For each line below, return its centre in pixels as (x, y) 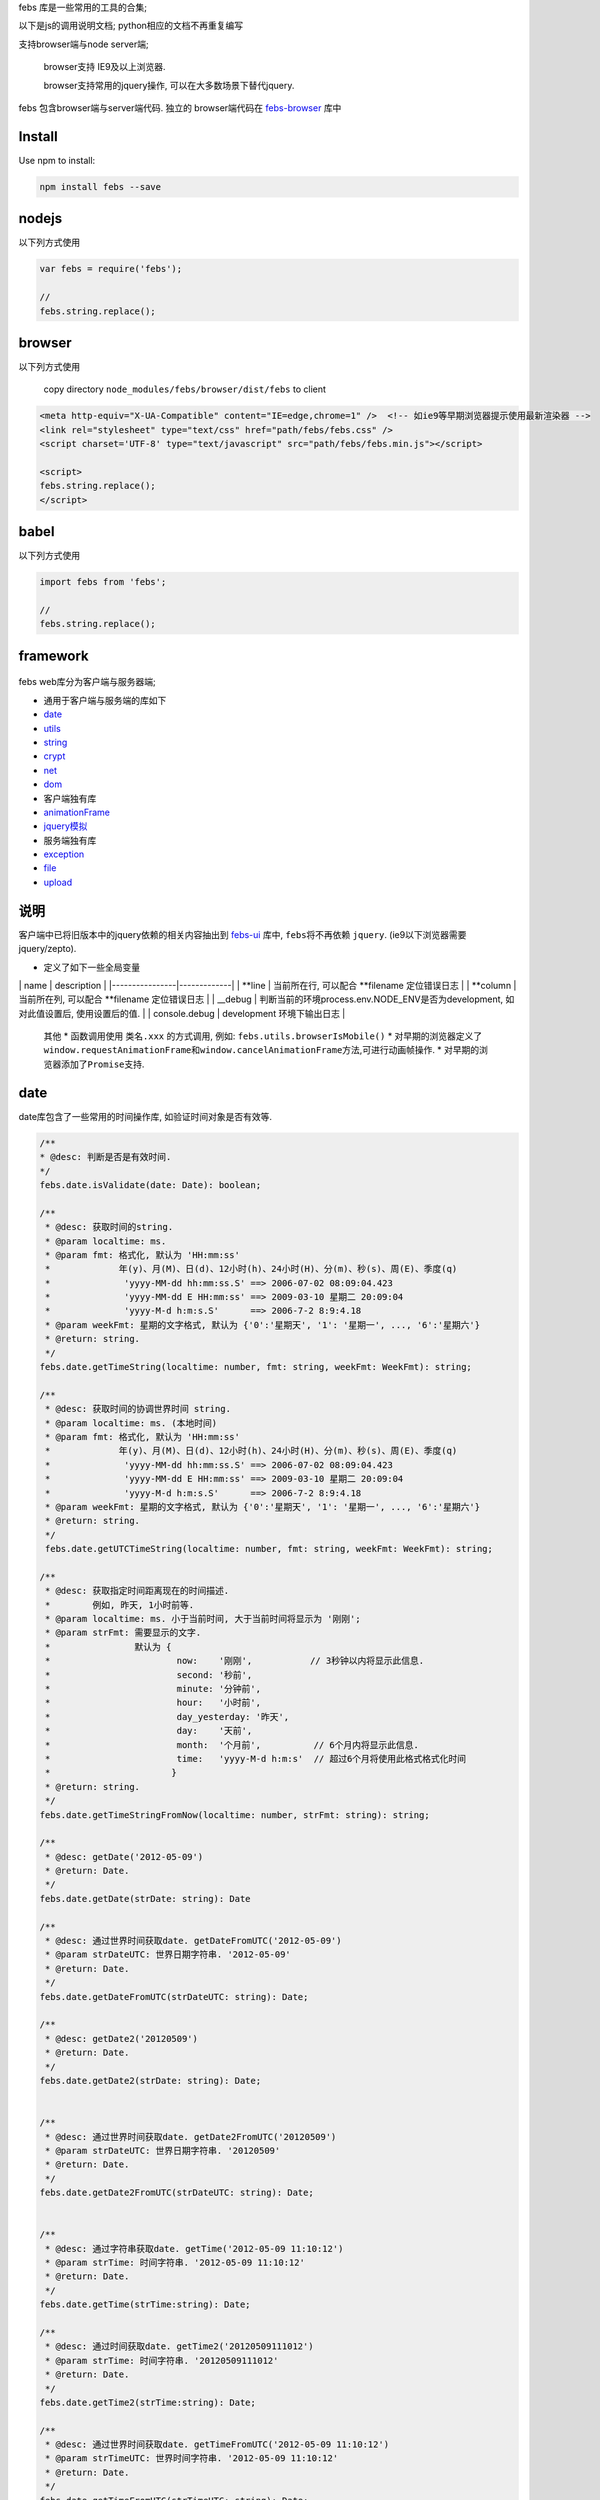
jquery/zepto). (47, 949)
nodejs (40, 218)
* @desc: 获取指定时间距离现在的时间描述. (137, 1591)
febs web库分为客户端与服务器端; (87, 682)
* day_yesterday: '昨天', (167, 1716)
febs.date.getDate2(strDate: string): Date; (150, 2080)
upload (58, 882)
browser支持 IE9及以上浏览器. (104, 67)
